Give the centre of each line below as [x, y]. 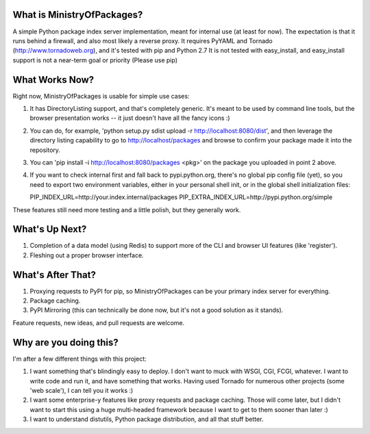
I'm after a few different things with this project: [79, 359]
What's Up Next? [50, 229]
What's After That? [54, 275]
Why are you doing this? [66, 342]
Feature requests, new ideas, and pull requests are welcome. [99, 322]
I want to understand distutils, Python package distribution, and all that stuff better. [147, 419]
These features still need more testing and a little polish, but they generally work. [127, 209]
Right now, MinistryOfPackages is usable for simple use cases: [101, 96]
